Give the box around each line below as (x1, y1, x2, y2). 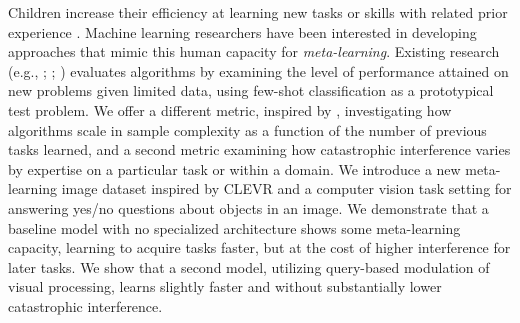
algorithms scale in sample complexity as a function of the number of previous (8, 119, 487, 140)
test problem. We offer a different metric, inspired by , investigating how (8, 99, 452, 120)
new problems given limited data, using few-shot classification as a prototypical (8, 80, 494, 101)
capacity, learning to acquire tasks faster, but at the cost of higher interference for (8, 237, 511, 258)
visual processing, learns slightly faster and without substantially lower (8, 276, 442, 297)
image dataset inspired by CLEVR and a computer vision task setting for (61, 178, 512, 199)
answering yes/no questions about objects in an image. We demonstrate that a (8, 197, 489, 218)
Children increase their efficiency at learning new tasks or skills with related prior (8, 2, 508, 22)
